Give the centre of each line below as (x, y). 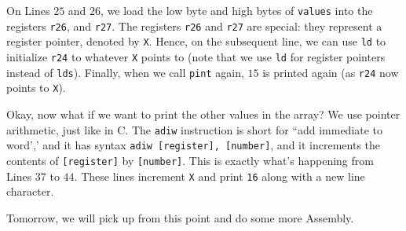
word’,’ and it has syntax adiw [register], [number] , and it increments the (194, 145)
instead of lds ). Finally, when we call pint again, (125, 72)
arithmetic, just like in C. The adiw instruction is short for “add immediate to (195, 129)
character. (30, 191)
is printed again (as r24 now (331, 72)
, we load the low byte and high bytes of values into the (237, 10)
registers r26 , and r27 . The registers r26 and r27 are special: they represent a (194, 26)
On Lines (28, 10)
